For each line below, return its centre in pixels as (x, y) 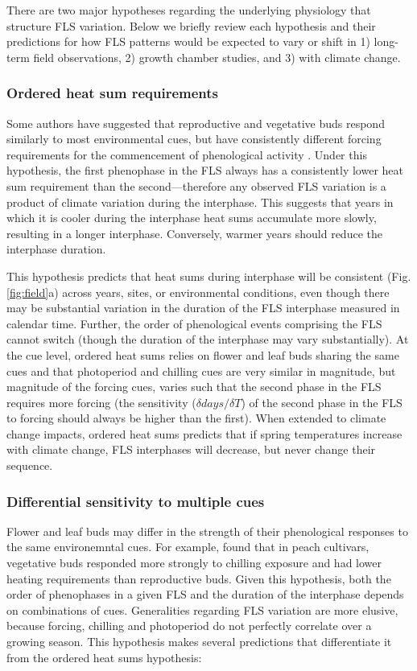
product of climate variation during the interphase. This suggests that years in (200, 202)
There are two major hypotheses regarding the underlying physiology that (189, 10)
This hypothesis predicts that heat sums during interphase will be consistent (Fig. (209, 276)
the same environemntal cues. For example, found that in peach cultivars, (188, 547)
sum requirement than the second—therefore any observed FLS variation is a (196, 185)
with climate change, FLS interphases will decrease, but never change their (191, 449)
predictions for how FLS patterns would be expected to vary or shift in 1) (188, 41)
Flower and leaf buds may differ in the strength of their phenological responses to (207, 531)
